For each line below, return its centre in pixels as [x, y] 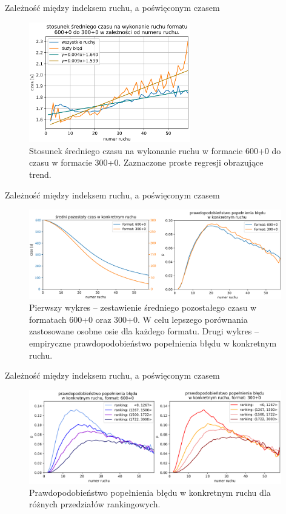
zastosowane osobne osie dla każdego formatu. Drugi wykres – [144, 331]
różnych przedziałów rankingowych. [95, 504]
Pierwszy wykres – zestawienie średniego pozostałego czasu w [143, 307]
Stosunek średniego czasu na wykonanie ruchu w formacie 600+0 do [155, 150]
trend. [40, 174]
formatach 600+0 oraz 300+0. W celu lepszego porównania [138, 319]
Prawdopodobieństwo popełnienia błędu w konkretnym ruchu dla [150, 492]
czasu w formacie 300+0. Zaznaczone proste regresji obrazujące [146, 162]
